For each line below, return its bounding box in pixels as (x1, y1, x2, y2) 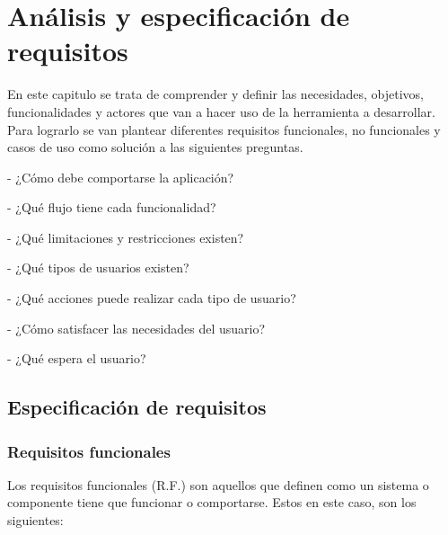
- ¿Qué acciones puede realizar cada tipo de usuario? (7, 289, 296, 308)
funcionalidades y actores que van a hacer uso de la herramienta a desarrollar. (7, 102, 435, 120)
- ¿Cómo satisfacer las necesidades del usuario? (7, 318, 266, 337)
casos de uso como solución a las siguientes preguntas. (7, 138, 303, 156)
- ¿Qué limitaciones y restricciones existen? (7, 227, 244, 246)
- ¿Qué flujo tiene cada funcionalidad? (7, 198, 216, 217)
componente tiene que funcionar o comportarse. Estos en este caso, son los (7, 493, 417, 512)
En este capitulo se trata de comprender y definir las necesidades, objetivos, (7, 85, 424, 103)
